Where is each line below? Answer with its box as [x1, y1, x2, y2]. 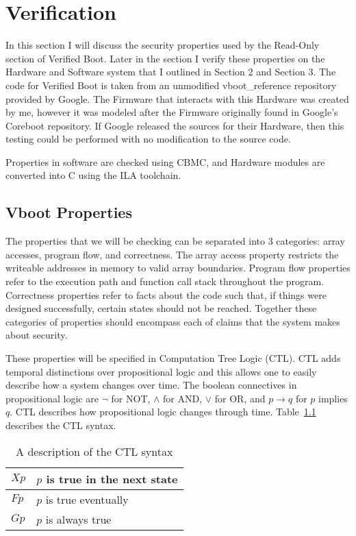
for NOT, [111, 391, 151, 405]
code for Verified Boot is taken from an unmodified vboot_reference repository [5, 77, 337, 92]
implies [318, 391, 348, 405]
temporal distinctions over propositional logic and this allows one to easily [5, 364, 317, 378]
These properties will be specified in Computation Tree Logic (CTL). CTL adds [5, 351, 341, 365]
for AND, [163, 391, 203, 405]
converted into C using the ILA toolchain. [5, 168, 181, 182]
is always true [45, 511, 112, 527]
